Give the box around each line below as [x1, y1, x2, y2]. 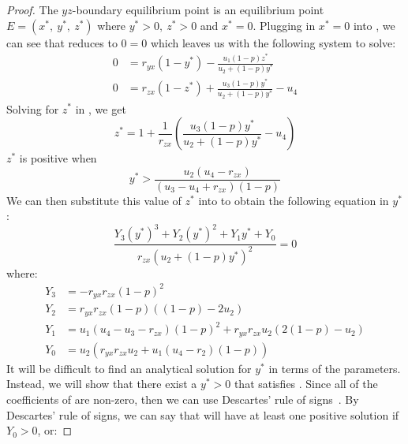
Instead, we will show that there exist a [6, 375, 197, 392]
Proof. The [6, 2, 58, 17]
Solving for [6, 100, 59, 117]
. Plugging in [253, 17, 316, 33]
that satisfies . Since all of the [234, 375, 378, 392]
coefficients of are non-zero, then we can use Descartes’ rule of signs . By [6, 391, 359, 408]
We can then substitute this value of [6, 192, 182, 208]
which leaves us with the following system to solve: [150, 34, 396, 50]
